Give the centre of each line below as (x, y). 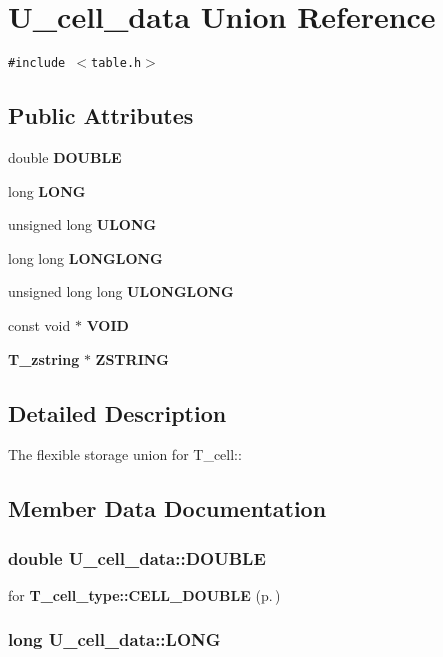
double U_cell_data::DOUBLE (137, 557)
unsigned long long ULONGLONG (121, 291)
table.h (116, 63)
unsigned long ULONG (82, 224)
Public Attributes (101, 115)
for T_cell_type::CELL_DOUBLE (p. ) (144, 594)
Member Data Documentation (167, 508)
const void (39, 324)
